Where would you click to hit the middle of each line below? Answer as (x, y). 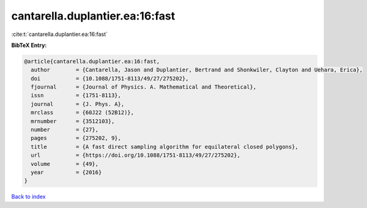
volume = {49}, (65, 164)
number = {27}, (65, 130)
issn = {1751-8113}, (76, 95)
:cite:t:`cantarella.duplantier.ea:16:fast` (60, 34)
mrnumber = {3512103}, (73, 121)
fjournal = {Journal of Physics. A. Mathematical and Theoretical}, (144, 87)
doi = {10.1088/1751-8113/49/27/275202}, (110, 78)
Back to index (28, 197)
